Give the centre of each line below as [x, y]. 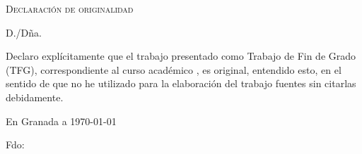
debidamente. [35, 97]
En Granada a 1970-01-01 [61, 121]
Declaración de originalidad [70, 8]
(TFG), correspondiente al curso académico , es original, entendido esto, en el [174, 69]
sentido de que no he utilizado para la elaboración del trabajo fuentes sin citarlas [181, 83]
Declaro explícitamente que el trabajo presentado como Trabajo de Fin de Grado [181, 56]
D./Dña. [24, 32]
